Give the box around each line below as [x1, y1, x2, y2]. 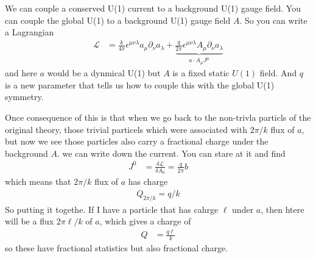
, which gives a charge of [99, 215, 191, 228]
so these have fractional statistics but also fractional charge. [5, 241, 228, 254]
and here [5, 66, 37, 79]
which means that [5, 175, 71, 188]
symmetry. [5, 90, 44, 103]
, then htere [261, 202, 304, 215]
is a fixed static [172, 66, 230, 79]
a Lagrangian [5, 26, 54, 38]
